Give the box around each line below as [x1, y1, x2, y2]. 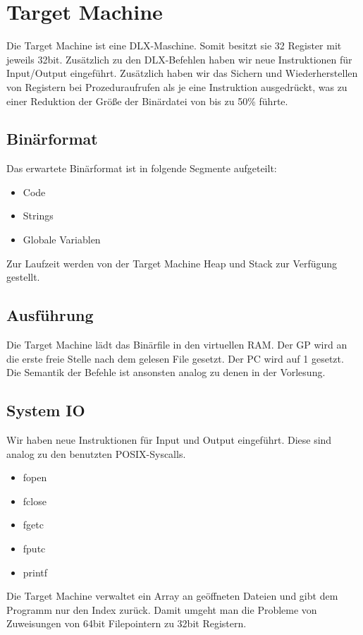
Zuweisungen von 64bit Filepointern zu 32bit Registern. [6, 616, 247, 631]
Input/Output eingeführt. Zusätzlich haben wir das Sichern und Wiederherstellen [6, 66, 358, 80]
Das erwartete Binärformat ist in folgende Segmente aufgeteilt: [6, 161, 277, 176]
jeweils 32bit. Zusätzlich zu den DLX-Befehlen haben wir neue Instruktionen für [6, 52, 352, 66]
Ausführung [6, 304, 94, 326]
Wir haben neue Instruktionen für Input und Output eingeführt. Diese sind [6, 433, 332, 447]
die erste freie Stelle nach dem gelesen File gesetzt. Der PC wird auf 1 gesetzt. [6, 351, 344, 365]
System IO [6, 399, 85, 421]
